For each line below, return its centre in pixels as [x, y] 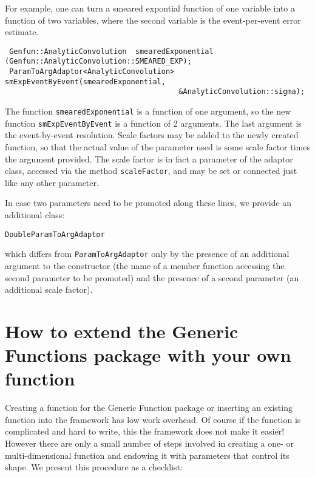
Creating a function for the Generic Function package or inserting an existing [149, 408]
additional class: [35, 215]
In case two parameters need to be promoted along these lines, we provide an [148, 203]
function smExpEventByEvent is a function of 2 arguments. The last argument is [153, 123]
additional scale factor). [49, 289]
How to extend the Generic [122, 331]
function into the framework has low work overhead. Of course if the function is [153, 419]
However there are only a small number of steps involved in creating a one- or [150, 443]
